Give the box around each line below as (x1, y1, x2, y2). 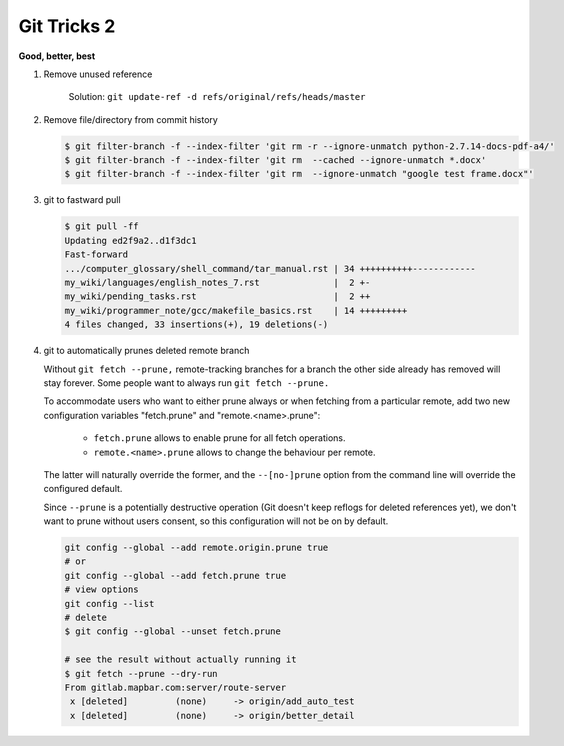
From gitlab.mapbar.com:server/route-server (64, 681, 287, 693)
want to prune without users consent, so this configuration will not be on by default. (43, 515, 389, 527)
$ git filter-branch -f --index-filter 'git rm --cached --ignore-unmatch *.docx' (64, 155, 487, 166)
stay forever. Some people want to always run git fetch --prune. (43, 376, 330, 389)
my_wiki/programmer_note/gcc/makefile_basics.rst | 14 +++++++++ (64, 305, 408, 316)
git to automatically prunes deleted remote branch (43, 345, 250, 357)
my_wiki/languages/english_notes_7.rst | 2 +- (64, 277, 371, 289)
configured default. (43, 483, 123, 495)
